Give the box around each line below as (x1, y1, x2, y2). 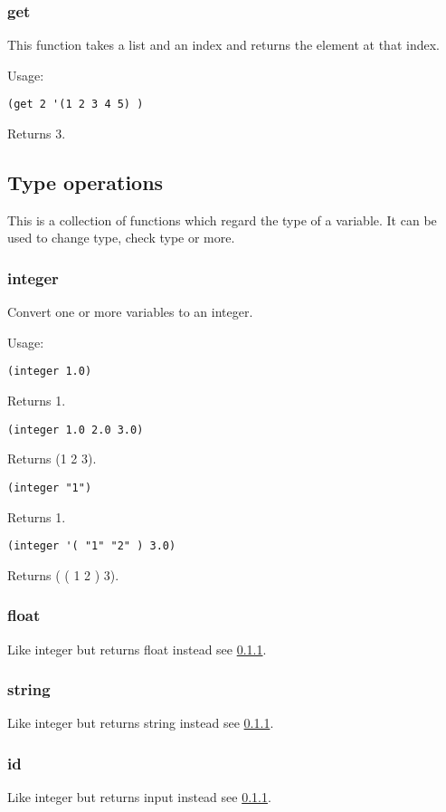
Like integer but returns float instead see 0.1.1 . (7, 639, 267, 658)
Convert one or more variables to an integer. (7, 302, 253, 321)
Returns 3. (7, 124, 66, 143)
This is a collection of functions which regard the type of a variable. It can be (7, 210, 437, 229)
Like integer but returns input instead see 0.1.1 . (7, 788, 271, 807)
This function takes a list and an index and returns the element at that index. (7, 35, 440, 54)
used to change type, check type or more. (7, 228, 235, 247)
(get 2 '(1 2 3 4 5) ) (7, 98, 144, 111)
